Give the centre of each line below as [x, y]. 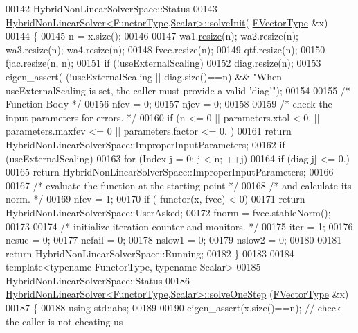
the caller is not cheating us [64, 321]
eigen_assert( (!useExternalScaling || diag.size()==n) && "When [144, 76]
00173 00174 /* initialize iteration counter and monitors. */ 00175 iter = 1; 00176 [179, 226]
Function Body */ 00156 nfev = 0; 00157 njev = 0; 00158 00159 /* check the [169, 104]
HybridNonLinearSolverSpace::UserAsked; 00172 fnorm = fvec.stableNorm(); [168, 212]
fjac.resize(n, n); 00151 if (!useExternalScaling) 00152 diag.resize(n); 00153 [163, 63]
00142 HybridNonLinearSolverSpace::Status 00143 [111, 8]
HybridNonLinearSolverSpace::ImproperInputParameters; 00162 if [145, 144]
